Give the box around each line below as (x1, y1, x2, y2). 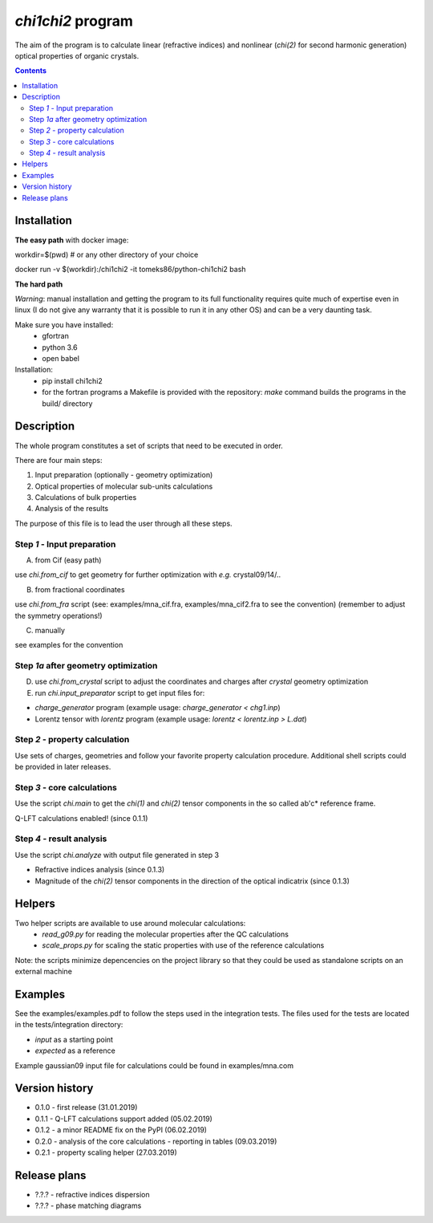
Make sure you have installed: (14, 319, 114, 329)
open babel (42, 354, 80, 364)
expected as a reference (34, 1046, 115, 1055)
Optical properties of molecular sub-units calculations (34, 481, 213, 491)
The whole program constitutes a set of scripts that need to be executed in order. (14, 441, 284, 450)
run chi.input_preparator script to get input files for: (34, 688, 205, 697)
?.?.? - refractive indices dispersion (34, 1189, 150, 1199)
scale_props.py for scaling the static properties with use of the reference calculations (42, 941, 325, 950)
